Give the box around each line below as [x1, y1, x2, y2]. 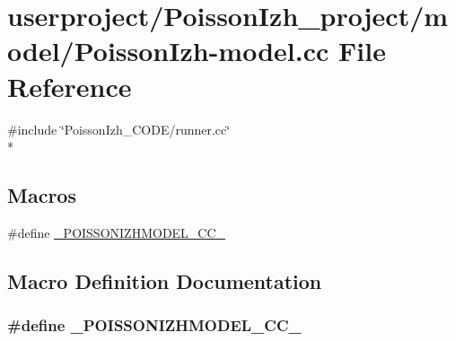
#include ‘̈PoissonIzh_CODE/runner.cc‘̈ [7, 119, 231, 138]
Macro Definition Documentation [7, 267, 322, 294]
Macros [7, 181, 76, 209]
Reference [7, 67, 132, 104]
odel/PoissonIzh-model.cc [7, 32, 329, 69]
